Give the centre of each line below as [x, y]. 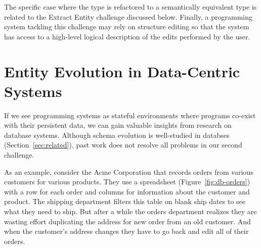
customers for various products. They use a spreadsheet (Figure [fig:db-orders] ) [127, 182]
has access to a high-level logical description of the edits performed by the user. [127, 36]
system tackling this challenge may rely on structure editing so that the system [127, 27]
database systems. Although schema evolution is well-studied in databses [117, 135]
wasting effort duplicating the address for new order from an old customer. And [127, 221]
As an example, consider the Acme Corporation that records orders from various [129, 171]
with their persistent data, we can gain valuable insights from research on [118, 125]
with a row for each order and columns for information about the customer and [127, 191]
